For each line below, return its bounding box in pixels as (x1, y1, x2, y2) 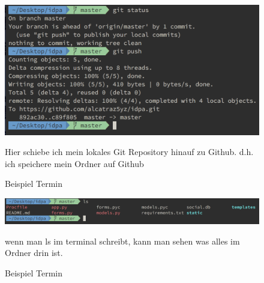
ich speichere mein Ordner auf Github (5, 157, 144, 169)
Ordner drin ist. (5, 246, 63, 259)
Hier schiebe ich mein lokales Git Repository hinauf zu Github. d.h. (5, 145, 254, 158)
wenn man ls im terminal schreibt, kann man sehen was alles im (5, 234, 240, 247)
